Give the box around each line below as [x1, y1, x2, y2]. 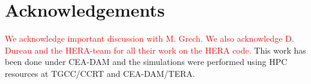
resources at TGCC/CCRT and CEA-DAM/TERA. [5, 67, 195, 79]
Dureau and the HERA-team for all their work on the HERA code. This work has [5, 43, 306, 56]
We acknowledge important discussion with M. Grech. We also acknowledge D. [5, 32, 294, 45]
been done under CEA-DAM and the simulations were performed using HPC [5, 55, 288, 68]
